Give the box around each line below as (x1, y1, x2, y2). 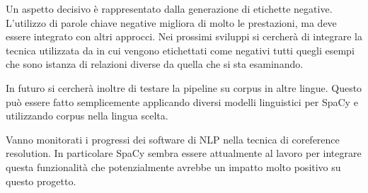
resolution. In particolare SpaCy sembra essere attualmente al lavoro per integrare (6, 146, 362, 160)
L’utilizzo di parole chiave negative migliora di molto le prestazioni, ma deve (6, 15, 337, 30)
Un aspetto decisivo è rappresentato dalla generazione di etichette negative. (6, 1, 333, 16)
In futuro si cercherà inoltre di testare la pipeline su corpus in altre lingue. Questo (6, 80, 362, 95)
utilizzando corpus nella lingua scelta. (6, 108, 168, 123)
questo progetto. (6, 173, 76, 188)
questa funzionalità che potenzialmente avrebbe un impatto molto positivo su (6, 159, 341, 174)
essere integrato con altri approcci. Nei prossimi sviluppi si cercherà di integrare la (6, 29, 363, 44)
